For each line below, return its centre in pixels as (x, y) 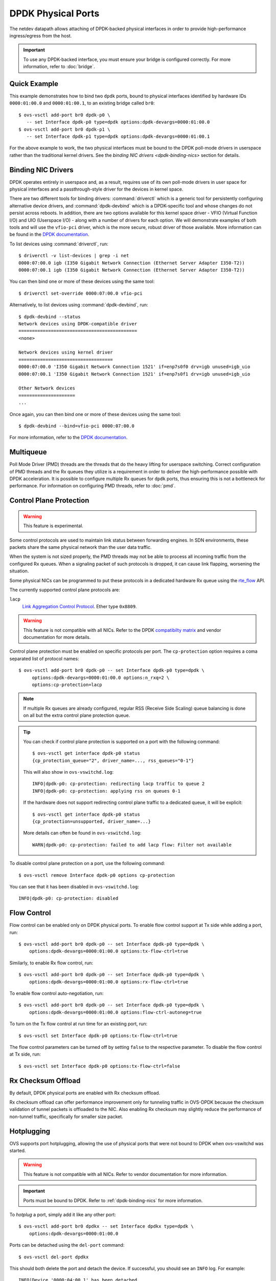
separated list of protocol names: (44, 658)
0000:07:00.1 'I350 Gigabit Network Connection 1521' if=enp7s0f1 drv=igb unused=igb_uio (134, 374)
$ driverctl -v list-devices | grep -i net (74, 256)
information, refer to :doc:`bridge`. (59, 67)
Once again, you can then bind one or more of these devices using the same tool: (95, 414)
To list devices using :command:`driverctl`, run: (59, 244)
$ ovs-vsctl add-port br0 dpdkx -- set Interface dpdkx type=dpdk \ (106, 1226)
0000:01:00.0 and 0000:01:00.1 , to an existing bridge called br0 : (82, 103)
